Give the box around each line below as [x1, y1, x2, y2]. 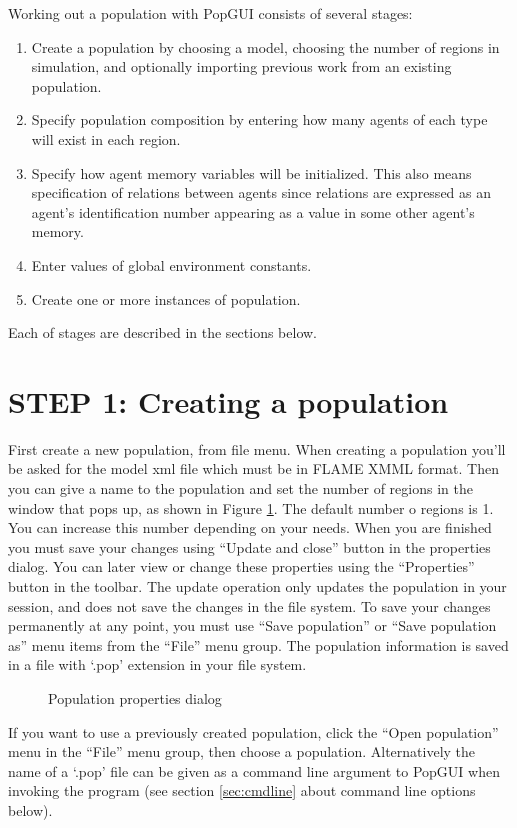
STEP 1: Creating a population [8, 380, 449, 421]
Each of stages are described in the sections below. [8, 322, 318, 343]
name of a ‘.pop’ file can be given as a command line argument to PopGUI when [8, 760, 500, 781]
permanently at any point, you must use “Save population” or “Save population [8, 615, 497, 636]
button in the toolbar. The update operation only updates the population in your [8, 576, 507, 596]
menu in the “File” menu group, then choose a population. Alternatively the [8, 741, 476, 762]
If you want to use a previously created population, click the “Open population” [8, 721, 499, 742]
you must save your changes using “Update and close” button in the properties [8, 536, 491, 557]
